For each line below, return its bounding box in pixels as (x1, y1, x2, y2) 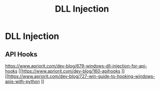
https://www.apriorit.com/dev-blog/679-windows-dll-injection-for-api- (5, 63, 147, 69)
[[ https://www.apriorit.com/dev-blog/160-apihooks (19, 68, 120, 74)
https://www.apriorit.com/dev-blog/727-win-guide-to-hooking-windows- (8, 73, 155, 79)
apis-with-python (5, 79, 40, 84)
